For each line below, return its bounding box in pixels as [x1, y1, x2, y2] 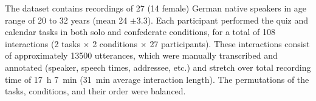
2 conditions [92, 37, 138, 50]
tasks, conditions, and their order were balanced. [5, 85, 186, 97]
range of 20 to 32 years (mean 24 [5, 13, 128, 26]
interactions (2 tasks [5, 37, 80, 50]
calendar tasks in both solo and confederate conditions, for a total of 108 [5, 25, 275, 38]
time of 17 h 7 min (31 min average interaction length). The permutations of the [5, 73, 309, 85]
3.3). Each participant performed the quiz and [136, 13, 309, 26]
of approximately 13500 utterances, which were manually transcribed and [5, 49, 278, 62]
